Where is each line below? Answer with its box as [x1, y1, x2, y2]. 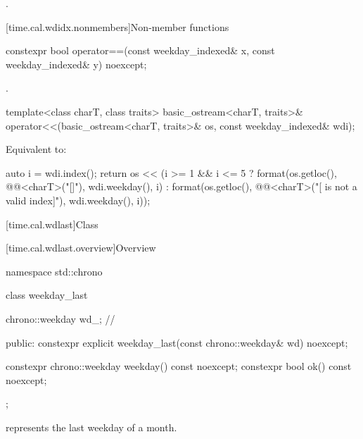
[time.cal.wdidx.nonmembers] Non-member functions [6, 19, 229, 34]
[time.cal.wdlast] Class [6, 216, 98, 231]
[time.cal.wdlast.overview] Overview [6, 240, 156, 255]
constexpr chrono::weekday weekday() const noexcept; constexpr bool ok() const [6, 359, 352, 373]
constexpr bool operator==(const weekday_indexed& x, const [6, 43, 275, 58]
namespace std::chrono [6, 264, 103, 278]
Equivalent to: [6, 142, 67, 156]
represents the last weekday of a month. [6, 419, 177, 434]
